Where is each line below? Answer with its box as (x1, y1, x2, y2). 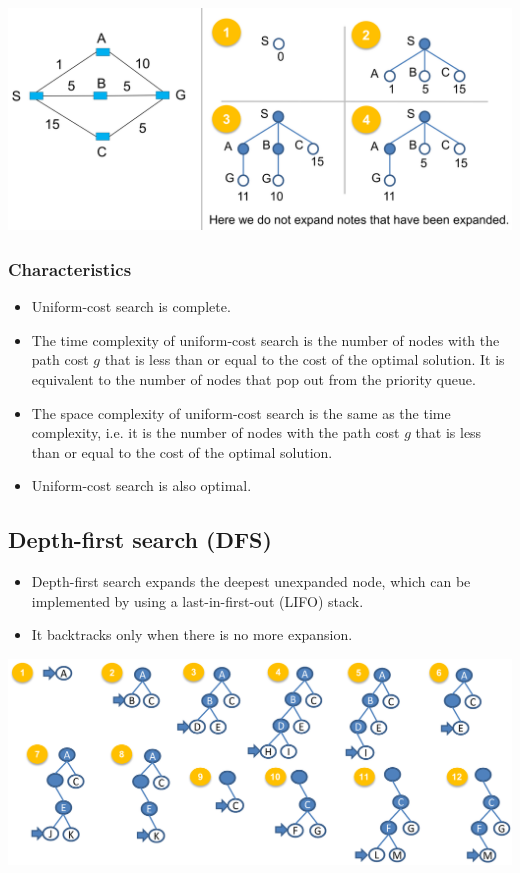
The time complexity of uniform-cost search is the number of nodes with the (31, 329, 500, 350)
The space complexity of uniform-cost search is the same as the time (31, 402, 451, 423)
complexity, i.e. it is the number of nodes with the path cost (31, 422, 400, 443)
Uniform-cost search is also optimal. (31, 475, 252, 496)
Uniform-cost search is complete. (31, 296, 231, 317)
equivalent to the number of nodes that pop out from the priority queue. (31, 369, 476, 390)
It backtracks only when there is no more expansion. (31, 624, 353, 645)
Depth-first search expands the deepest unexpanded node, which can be (31, 571, 471, 592)
